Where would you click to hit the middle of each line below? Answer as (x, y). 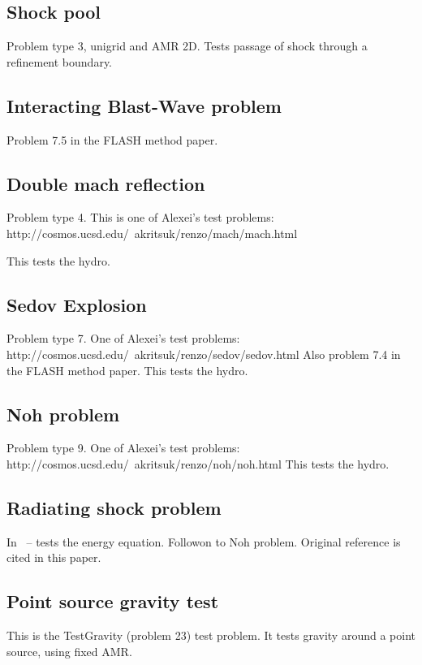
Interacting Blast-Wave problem (144, 105)
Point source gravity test (113, 601)
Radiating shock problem (114, 507)
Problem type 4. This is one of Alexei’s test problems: (140, 217)
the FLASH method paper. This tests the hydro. (127, 370)
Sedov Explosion (77, 304)
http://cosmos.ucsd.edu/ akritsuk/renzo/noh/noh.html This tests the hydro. (198, 463)
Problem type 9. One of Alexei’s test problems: (123, 448)
